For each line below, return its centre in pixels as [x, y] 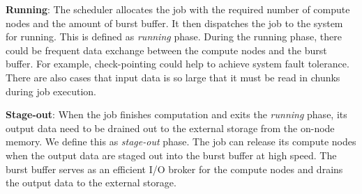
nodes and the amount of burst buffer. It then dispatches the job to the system [174, 23]
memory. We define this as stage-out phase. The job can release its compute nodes [181, 142]
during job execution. [51, 91]
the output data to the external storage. [91, 183]
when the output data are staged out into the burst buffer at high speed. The [171, 155]
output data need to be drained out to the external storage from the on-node [170, 128]
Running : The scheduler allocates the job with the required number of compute [178, 9]
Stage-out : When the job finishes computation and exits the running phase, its [176, 114]
